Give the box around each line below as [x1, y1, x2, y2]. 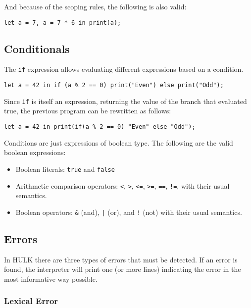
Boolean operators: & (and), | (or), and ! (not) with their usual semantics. [15, 206, 242, 217]
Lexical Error [4, 295, 58, 307]
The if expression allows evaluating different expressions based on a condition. [4, 64, 244, 74]
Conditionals [4, 41, 70, 56]
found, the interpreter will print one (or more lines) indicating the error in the [4, 264, 241, 274]
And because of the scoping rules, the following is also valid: [4, 1, 187, 11]
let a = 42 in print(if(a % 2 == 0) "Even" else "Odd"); [4, 123, 196, 131]
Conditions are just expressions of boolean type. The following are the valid [4, 137, 233, 148]
